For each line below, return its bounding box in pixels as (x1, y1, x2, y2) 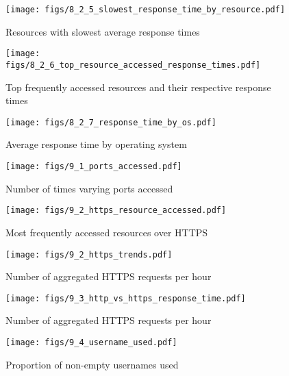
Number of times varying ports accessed (5, 181, 173, 195)
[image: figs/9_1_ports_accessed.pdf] (5, 162, 182, 171)
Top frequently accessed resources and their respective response (5, 79, 271, 94)
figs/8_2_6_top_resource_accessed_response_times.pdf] (5, 60, 261, 70)
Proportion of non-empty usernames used (5, 357, 179, 371)
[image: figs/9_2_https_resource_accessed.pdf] (5, 205, 227, 216)
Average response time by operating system (5, 137, 187, 151)
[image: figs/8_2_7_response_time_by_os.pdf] (5, 117, 216, 127)
